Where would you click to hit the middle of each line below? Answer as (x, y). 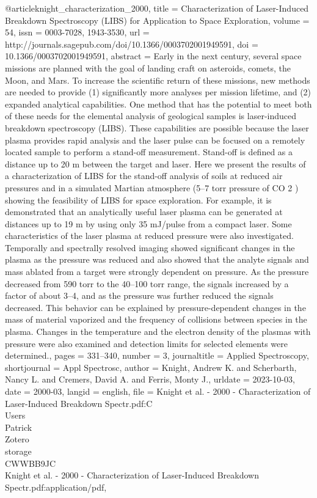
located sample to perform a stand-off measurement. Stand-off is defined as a (149, 152)
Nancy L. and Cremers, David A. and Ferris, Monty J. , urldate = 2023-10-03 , (150, 379)
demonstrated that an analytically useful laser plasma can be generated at (144, 212)
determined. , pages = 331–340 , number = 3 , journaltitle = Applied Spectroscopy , (157, 355)
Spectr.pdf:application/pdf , (56, 487)
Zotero (17, 439)
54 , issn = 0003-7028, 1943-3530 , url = (77, 32)
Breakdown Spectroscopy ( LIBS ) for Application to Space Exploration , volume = (157, 20)
